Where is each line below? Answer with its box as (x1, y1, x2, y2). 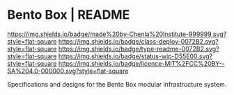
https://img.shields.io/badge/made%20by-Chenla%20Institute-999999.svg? (7, 30, 227, 38)
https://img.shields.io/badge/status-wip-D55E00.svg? (58, 52, 213, 60)
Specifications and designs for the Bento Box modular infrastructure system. (7, 80, 227, 88)
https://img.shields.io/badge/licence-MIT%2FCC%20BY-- (58, 59, 225, 67)
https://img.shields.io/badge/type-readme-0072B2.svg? (58, 44, 219, 53)
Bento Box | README (7, 7, 130, 23)
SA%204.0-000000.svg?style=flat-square (7, 67, 129, 75)
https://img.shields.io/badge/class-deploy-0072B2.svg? (58, 37, 219, 45)
